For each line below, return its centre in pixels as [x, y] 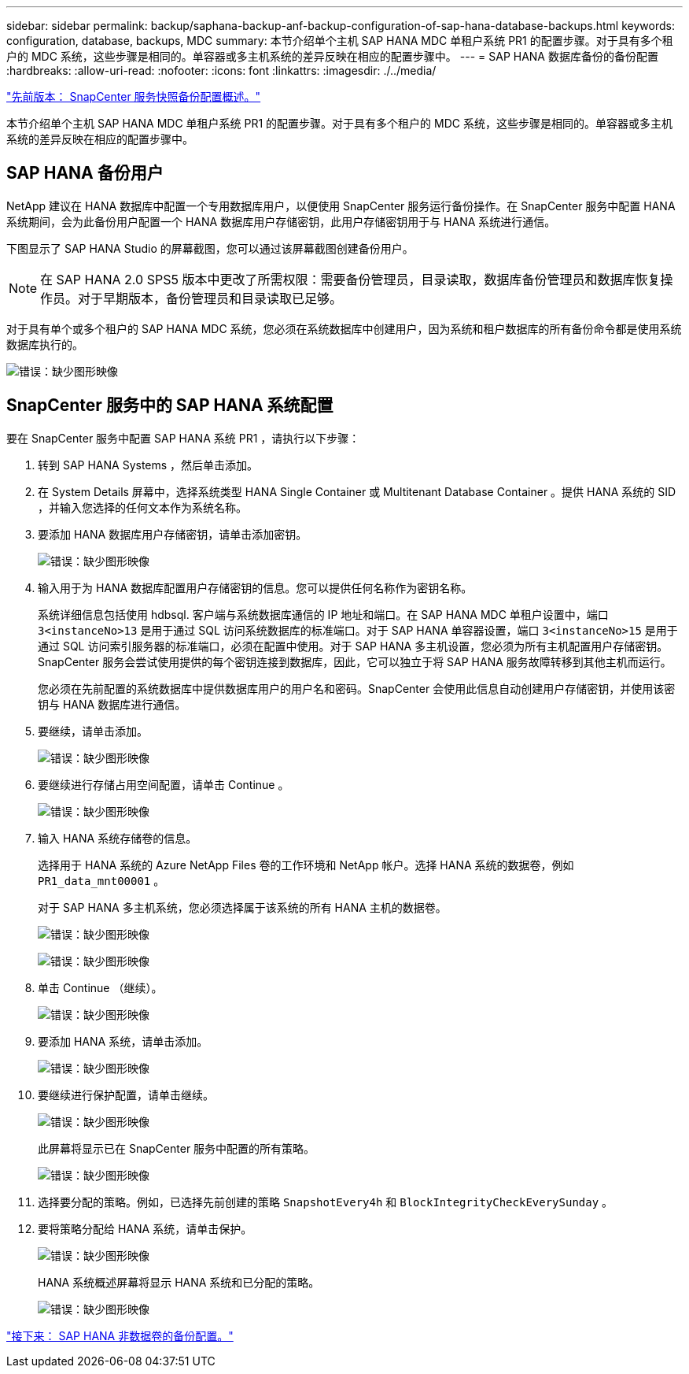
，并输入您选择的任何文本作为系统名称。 [142, 507]
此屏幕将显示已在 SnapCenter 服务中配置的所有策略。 [177, 1148]
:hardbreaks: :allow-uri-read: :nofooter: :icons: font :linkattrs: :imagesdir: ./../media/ [221, 70]
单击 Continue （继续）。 [100, 987]
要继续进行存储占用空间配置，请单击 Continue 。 [164, 784]
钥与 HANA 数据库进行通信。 [112, 704]
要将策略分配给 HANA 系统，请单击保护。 [145, 1228]
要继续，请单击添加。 [93, 731]
